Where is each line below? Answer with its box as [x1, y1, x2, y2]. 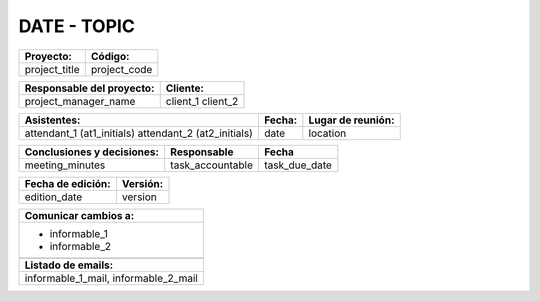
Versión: [121, 176, 164, 190]
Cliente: [165, 81, 205, 95]
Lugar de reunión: [308, 113, 395, 127]
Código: [90, 49, 130, 63]
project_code [90, 62, 153, 76]
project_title [24, 62, 80, 76]
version [121, 190, 157, 204]
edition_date [24, 190, 83, 204]
